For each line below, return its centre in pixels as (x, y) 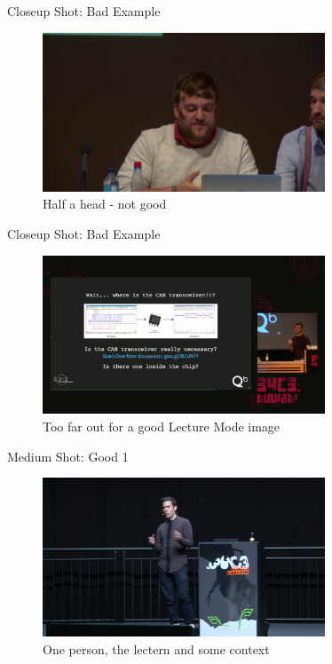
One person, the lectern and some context (156, 648)
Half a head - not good (105, 204)
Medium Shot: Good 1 (68, 456)
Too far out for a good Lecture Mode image (162, 426)
